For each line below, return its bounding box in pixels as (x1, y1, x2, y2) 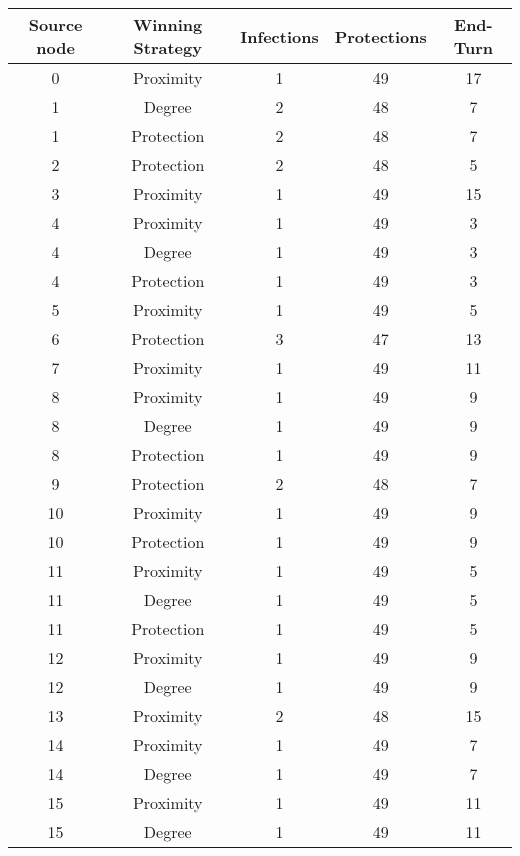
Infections (240, 24, 319, 48)
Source (28, 13, 83, 36)
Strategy (133, 36, 202, 59)
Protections (334, 24, 427, 48)
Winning (133, 13, 203, 36)
